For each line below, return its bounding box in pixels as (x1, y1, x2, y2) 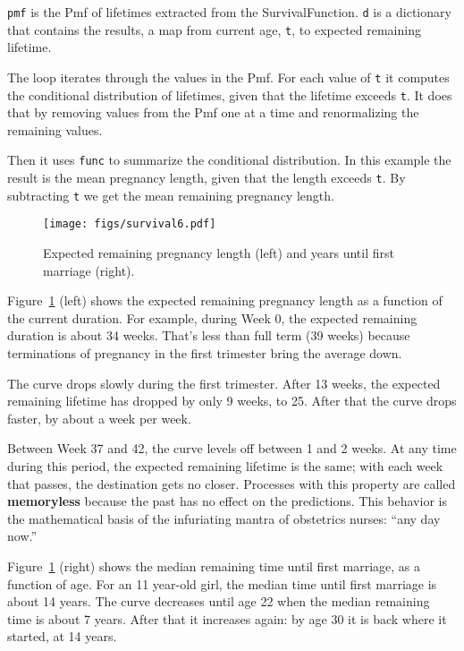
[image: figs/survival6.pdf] (43, 218, 216, 231)
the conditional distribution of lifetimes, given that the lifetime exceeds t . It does (7, 85, 452, 104)
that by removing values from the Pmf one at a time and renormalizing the (7, 103, 419, 122)
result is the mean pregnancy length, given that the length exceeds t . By (7, 168, 406, 187)
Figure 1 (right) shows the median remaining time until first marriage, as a (7, 556, 420, 575)
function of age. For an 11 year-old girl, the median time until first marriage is (7, 574, 437, 593)
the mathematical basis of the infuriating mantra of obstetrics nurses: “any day (7, 509, 441, 527)
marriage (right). (43, 261, 135, 279)
